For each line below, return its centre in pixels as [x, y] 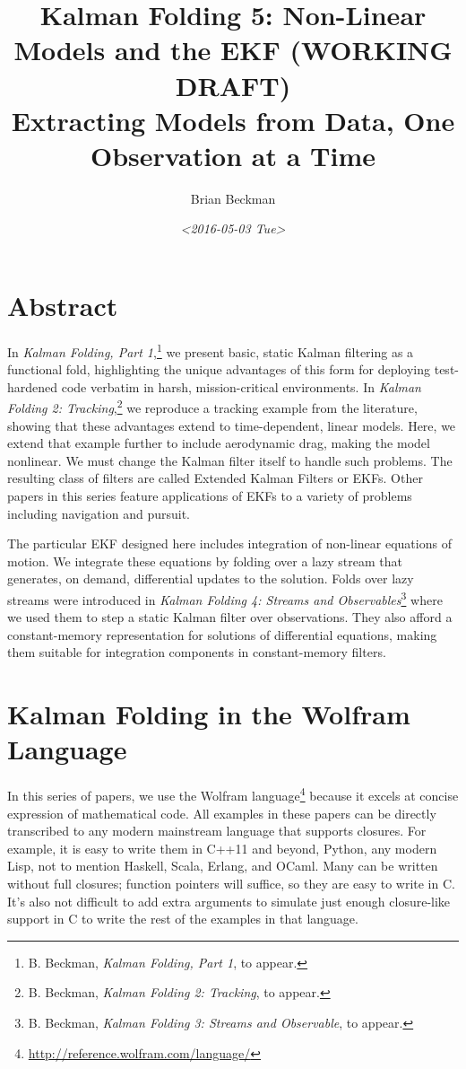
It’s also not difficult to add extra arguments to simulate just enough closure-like [229, 901]
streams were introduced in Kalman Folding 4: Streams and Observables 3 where [225, 598]
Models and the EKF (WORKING [233, 50]
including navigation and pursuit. [99, 513]
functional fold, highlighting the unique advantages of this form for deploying [219, 369]
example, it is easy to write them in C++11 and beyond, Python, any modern [222, 848]
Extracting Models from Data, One [233, 120]
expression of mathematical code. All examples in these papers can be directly [222, 813]
